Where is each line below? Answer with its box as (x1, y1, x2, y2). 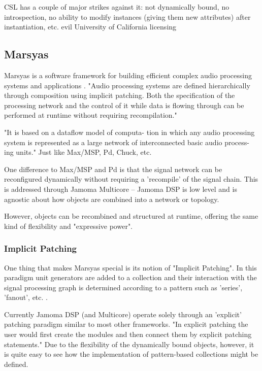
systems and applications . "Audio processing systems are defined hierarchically (4, 80, 250, 90)
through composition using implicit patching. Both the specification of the (4, 90, 235, 100)
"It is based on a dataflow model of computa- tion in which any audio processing (4, 126, 255, 137)
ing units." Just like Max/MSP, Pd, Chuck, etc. (4, 147, 152, 157)
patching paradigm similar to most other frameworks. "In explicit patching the (4, 319, 248, 329)
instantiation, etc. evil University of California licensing (4, 21, 177, 32)
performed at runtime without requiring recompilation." (4, 110, 177, 120)
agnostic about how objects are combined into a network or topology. (4, 193, 219, 204)
